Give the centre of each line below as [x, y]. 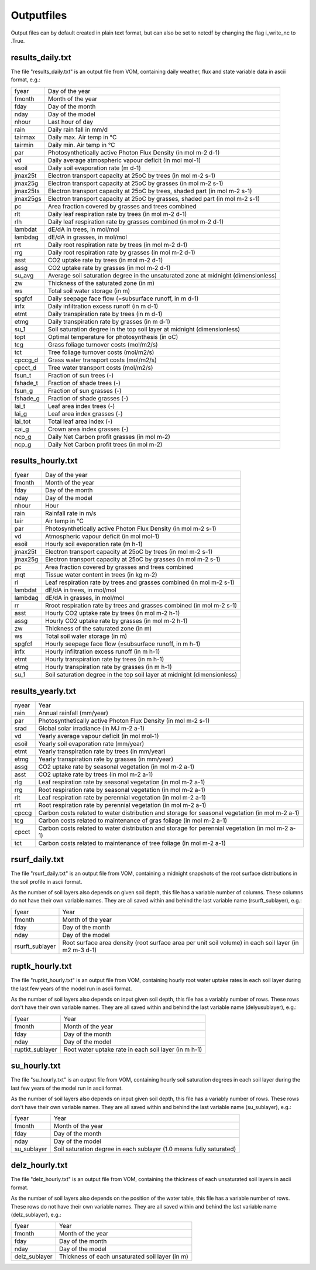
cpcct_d [25, 368]
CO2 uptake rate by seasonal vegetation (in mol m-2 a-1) [116, 767]
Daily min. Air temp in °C [81, 145]
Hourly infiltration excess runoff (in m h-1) [102, 651]
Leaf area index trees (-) [81, 406]
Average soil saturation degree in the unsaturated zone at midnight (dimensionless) [162, 275]
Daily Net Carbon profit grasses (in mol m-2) [109, 437]
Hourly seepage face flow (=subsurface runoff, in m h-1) [123, 644]
